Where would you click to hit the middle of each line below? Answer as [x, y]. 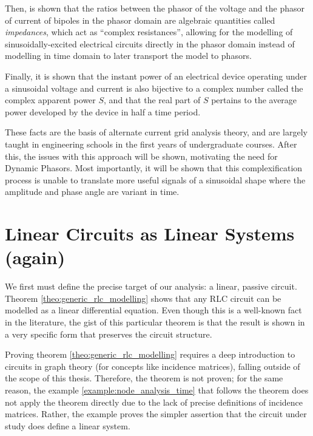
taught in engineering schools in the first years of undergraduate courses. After [151, 144]
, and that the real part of [152, 100]
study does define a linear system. [68, 425]
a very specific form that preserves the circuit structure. [109, 334]
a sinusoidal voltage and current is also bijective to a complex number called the [154, 88]
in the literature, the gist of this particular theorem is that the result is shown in [155, 322]
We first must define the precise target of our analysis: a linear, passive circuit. [151, 286]
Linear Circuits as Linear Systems [150, 233]
